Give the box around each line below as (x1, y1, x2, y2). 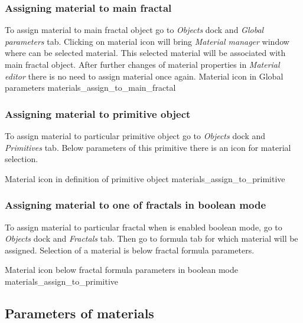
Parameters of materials (5, 304, 154, 322)
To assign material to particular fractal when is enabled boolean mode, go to (5, 220, 282, 233)
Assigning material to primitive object (5, 106, 191, 121)
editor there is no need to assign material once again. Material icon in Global (5, 70, 284, 82)
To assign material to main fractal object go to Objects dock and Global (5, 24, 264, 36)
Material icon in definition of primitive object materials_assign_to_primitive (5, 172, 285, 184)
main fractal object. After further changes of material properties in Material (5, 58, 280, 70)
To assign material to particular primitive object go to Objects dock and (5, 130, 266, 141)
